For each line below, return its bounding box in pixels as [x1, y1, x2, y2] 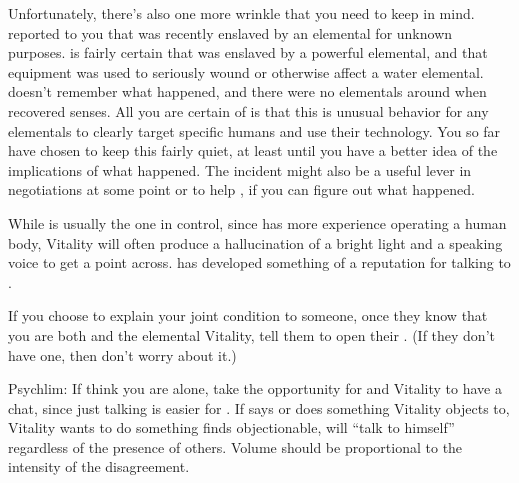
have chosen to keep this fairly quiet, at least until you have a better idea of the [8, 140, 498, 161]
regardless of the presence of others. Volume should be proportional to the [8, 436, 463, 457]
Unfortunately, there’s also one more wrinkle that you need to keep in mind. [8, 3, 475, 23]
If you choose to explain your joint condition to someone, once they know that [8, 305, 488, 326]
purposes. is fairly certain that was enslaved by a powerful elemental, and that [8, 42, 488, 63]
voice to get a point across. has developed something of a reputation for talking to [8, 252, 511, 273]
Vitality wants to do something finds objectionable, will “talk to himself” [8, 417, 455, 438]
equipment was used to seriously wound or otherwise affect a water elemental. [8, 61, 484, 82]
